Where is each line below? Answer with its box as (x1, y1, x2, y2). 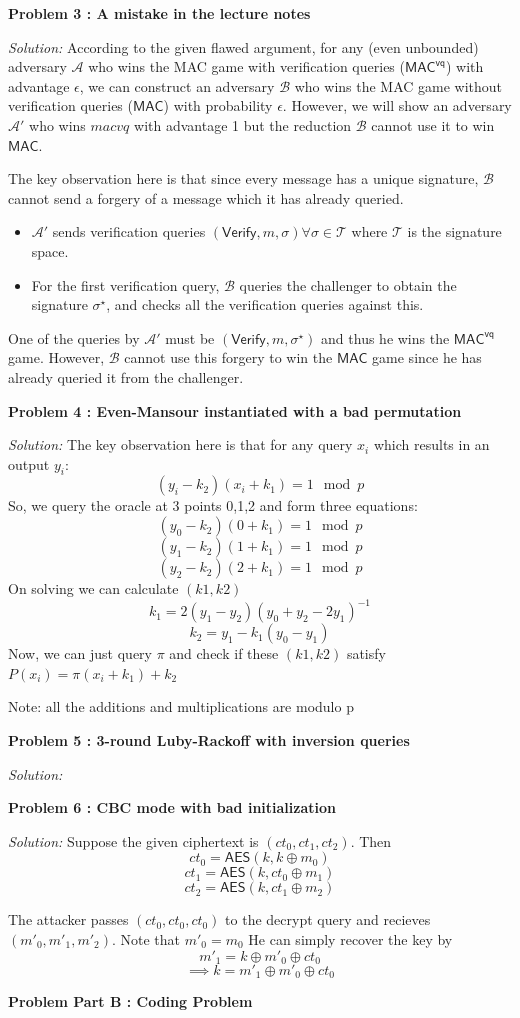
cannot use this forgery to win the (124, 347, 333, 368)
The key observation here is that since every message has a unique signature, (8, 168, 479, 189)
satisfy (346, 643, 386, 664)
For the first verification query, (31, 274, 220, 295)
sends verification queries (52, 221, 206, 242)
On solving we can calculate (8, 578, 179, 599)
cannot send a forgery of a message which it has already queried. (8, 187, 404, 208)
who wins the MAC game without (294, 75, 503, 96)
